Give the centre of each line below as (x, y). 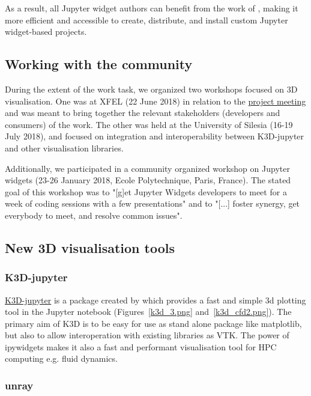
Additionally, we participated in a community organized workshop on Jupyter (147, 168)
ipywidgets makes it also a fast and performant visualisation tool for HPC (141, 346)
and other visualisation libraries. (64, 148)
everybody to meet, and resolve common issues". (94, 215)
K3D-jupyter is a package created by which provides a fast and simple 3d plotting (155, 300)
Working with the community (99, 64)
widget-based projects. (46, 32)
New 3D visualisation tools (90, 247)
